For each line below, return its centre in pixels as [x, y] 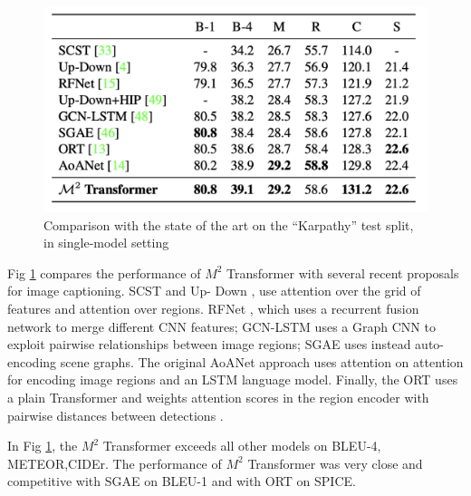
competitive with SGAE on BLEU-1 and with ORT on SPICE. [182, 481]
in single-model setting [106, 243]
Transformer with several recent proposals [343, 272]
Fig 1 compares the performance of [104, 272]
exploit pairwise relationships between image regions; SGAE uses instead [209, 344]
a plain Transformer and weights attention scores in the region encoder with [218, 398]
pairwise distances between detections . [115, 415]
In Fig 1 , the [43, 446]
